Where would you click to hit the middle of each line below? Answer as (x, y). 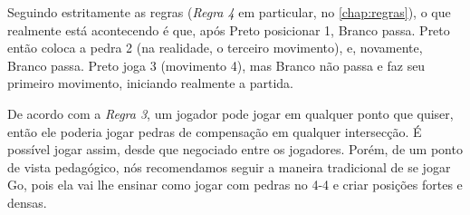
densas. (27, 202)
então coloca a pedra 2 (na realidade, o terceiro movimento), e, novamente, (215, 48)
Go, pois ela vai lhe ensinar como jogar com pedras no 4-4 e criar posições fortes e (235, 185)
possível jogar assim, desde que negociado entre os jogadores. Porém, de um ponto (235, 149)
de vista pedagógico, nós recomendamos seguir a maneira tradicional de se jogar (229, 166)
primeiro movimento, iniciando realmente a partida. (150, 83)
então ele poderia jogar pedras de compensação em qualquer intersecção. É (215, 131)
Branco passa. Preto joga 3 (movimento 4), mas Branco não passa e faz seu (216, 65)
